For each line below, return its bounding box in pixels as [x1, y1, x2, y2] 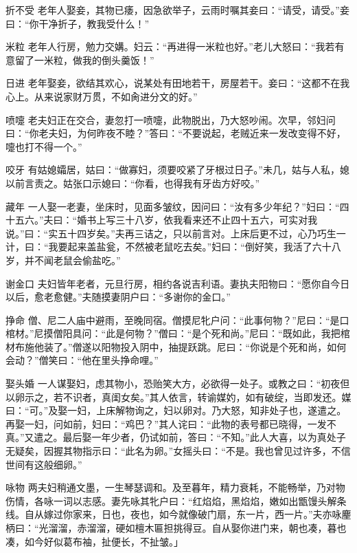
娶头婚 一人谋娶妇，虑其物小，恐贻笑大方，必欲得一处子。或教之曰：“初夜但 [5, 376, 350, 391]
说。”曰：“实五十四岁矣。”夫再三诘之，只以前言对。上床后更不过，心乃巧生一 [5, 226, 346, 240]
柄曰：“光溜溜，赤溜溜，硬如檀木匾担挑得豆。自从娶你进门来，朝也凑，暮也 [5, 521, 347, 534]
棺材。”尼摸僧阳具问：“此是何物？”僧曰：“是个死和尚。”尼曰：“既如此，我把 [5, 326, 341, 340]
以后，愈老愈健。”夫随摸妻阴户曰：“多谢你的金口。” [5, 290, 231, 304]
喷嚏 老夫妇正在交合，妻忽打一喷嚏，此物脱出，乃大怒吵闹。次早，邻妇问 [5, 112, 336, 127]
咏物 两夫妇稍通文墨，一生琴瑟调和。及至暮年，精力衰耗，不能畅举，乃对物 [5, 480, 345, 495]
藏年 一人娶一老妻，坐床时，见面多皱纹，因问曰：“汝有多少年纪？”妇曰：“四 [5, 199, 349, 213]
